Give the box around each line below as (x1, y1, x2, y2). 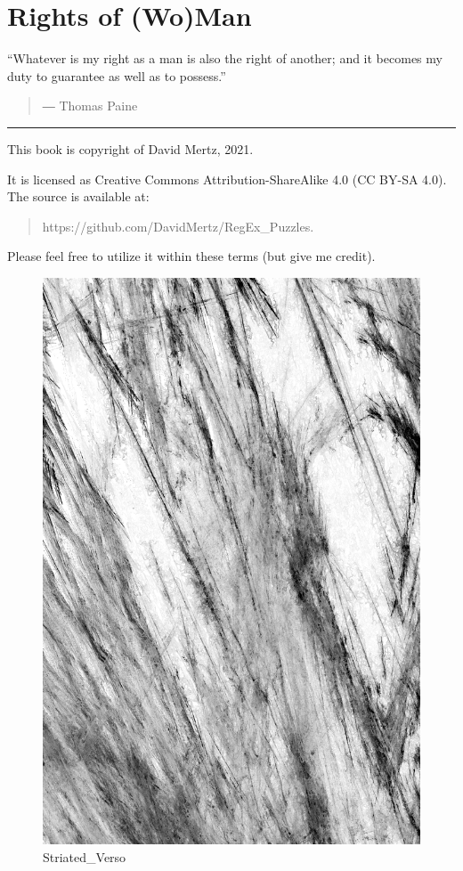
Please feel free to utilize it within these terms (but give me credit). (7, 247, 376, 265)
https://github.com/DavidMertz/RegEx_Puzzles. (42, 216, 314, 235)
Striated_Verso (43, 848, 126, 867)
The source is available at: (7, 187, 150, 206)
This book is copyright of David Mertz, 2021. (7, 139, 254, 158)
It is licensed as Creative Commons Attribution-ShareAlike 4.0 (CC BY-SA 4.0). (7, 169, 447, 188)
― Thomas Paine (42, 96, 138, 115)
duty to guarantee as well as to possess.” (7, 66, 226, 85)
